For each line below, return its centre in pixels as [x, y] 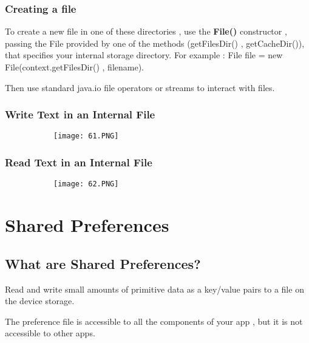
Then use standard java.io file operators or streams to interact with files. [140, 87]
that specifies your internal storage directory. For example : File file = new [144, 55]
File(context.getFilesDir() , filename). [74, 67]
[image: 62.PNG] [86, 184]
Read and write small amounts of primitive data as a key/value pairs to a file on [154, 289]
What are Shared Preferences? [103, 263]
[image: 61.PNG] [86, 136]
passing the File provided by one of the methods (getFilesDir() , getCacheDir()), [155, 43]
